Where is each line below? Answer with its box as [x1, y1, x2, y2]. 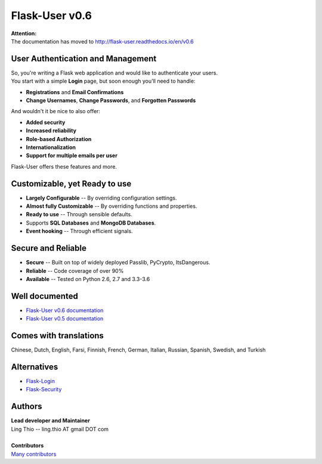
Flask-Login [26, 378, 55, 385]
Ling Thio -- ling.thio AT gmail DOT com [11, 425, 109, 432]
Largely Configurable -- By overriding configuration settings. [26, 194, 177, 201]
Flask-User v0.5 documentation [26, 315, 104, 322]
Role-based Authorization [26, 135, 92, 142]
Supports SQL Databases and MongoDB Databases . [26, 219, 156, 226]
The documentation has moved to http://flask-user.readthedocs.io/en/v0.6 [11, 38, 194, 45]
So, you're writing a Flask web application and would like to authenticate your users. [11, 69, 218, 76]
